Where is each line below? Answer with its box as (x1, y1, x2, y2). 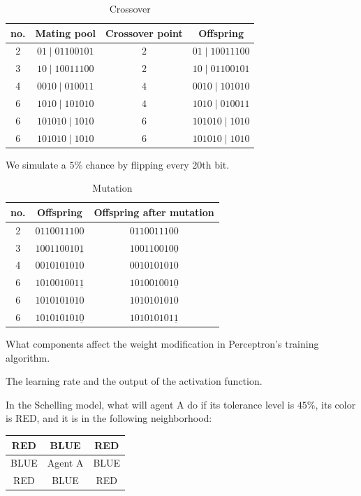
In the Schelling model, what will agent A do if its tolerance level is (6, 397, 295, 411)
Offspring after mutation (94, 204, 214, 219)
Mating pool (35, 25, 96, 40)
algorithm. (6, 350, 50, 364)
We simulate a (6, 157, 66, 171)
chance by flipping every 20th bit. (85, 157, 230, 171)
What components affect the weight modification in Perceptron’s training (6, 336, 319, 351)
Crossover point (105, 25, 183, 40)
